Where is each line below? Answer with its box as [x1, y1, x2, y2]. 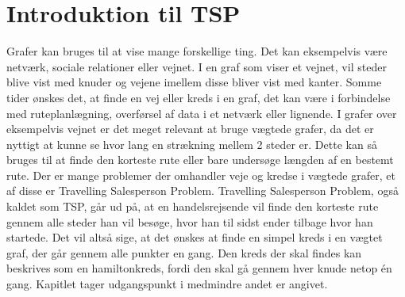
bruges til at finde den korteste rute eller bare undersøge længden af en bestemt [6, 151, 394, 168]
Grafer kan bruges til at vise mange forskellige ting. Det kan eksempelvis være [6, 43, 388, 59]
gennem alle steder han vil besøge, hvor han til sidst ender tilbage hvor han [6, 213, 373, 230]
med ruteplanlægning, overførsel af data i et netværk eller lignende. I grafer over [6, 105, 397, 121]
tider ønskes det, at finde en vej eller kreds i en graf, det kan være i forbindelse [6, 89, 391, 105]
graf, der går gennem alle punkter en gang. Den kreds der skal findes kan [6, 244, 362, 261]
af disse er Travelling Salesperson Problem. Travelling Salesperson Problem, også [6, 182, 399, 199]
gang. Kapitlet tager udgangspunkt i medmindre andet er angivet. [6, 276, 328, 292]
